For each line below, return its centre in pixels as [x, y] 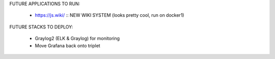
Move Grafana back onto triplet [67, 45]
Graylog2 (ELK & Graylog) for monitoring [77, 39]
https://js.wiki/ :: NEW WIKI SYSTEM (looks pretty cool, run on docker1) [109, 15]
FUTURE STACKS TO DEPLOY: [41, 27]
